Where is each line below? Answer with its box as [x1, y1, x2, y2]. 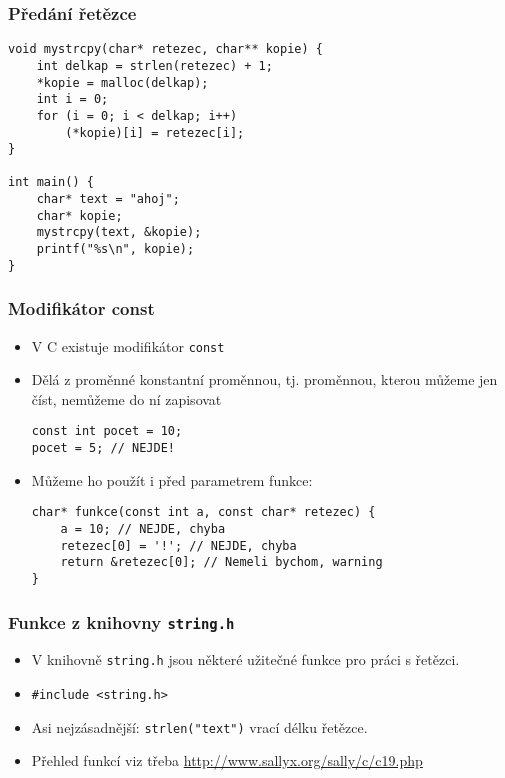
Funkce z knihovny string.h [8, 609, 235, 634]
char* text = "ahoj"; [36, 192, 180, 207]
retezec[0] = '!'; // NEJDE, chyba [60, 538, 297, 553]
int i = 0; [36, 92, 109, 107]
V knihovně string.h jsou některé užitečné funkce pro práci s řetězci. [31, 649, 460, 670]
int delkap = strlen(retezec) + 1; [36, 58, 273, 73]
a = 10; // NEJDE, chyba [60, 522, 226, 537]
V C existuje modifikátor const [31, 335, 225, 356]
